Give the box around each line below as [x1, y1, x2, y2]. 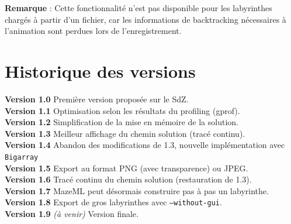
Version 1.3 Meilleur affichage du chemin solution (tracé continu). [5, 127, 245, 139]
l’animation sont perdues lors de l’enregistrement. [5, 25, 182, 37]
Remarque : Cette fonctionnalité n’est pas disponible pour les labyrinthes [5, 2, 272, 13]
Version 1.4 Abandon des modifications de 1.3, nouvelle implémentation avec [5, 139, 285, 151]
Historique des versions [5, 58, 196, 82]
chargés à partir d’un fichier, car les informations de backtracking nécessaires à [5, 13, 286, 25]
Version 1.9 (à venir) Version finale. [5, 207, 138, 219]
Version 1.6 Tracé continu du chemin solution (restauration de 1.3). [5, 173, 252, 185]
